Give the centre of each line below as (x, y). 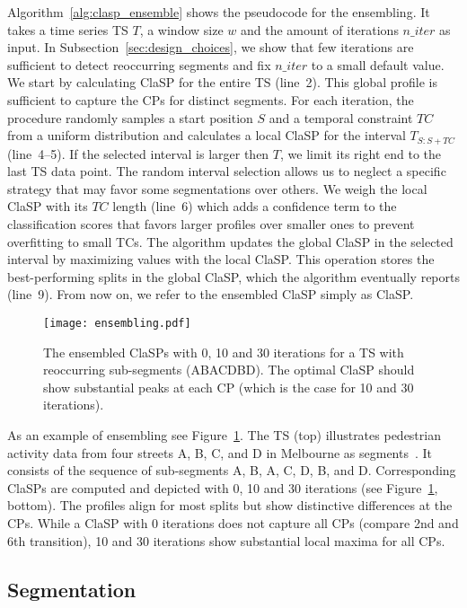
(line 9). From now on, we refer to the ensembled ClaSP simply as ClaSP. (211, 294)
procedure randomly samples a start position (130, 117)
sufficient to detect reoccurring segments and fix (139, 64)
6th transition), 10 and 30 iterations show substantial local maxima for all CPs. (226, 540)
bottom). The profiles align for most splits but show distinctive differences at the (230, 505)
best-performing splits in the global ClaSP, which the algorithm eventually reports (233, 276)
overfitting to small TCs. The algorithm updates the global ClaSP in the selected (230, 241)
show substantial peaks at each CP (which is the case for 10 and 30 (229, 387)
